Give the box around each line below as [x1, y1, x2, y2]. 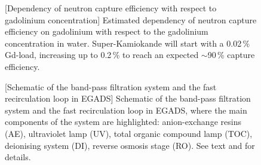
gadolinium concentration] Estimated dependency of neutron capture [5, 13, 257, 26]
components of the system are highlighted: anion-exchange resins [5, 115, 241, 128]
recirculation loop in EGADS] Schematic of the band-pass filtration [5, 92, 251, 105]
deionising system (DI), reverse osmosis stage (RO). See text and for [5, 139, 255, 151]
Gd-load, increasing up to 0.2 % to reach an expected [5, 48, 199, 61]
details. [5, 151, 31, 163]
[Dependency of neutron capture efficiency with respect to [5, 2, 217, 14]
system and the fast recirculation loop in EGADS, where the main [5, 103, 247, 116]
